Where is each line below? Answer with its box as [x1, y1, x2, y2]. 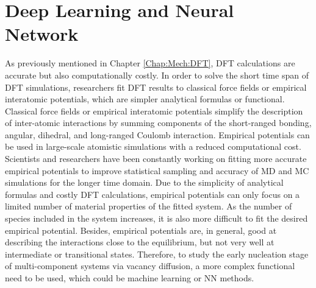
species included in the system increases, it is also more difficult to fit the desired [5, 212, 308, 225]
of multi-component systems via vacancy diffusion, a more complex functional [5, 259, 295, 272]
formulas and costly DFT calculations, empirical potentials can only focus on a [5, 188, 300, 200]
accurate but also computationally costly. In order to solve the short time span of [5, 68, 309, 81]
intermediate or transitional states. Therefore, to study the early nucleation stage [5, 247, 309, 260]
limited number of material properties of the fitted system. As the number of [5, 200, 292, 212]
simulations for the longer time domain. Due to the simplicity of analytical [5, 176, 284, 189]
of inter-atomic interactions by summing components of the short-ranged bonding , [5, 116, 312, 129]
